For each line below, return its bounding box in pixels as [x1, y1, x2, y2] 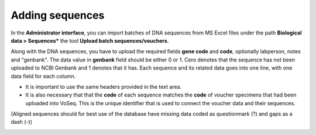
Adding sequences [11, 9, 105, 22]
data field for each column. [11, 72, 76, 79]
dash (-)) [11, 119, 32, 126]
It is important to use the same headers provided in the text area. [25, 83, 182, 90]
